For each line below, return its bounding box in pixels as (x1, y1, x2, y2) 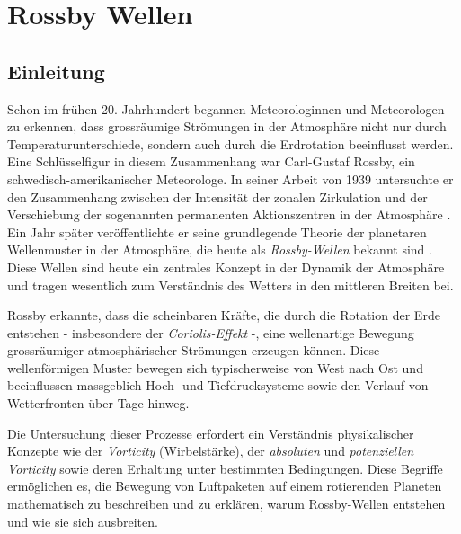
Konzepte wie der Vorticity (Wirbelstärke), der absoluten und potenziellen (7, 441, 414, 460)
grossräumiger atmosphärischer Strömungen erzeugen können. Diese (7, 341, 380, 360)
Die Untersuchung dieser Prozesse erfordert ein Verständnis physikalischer (7, 423, 414, 442)
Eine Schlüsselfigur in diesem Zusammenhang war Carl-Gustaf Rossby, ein (7, 152, 415, 171)
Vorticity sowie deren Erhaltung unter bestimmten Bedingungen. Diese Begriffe (7, 458, 443, 477)
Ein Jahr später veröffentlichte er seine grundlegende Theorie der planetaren (7, 222, 427, 241)
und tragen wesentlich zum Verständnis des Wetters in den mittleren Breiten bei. (7, 275, 454, 294)
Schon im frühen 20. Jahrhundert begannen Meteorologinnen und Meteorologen (7, 99, 445, 118)
